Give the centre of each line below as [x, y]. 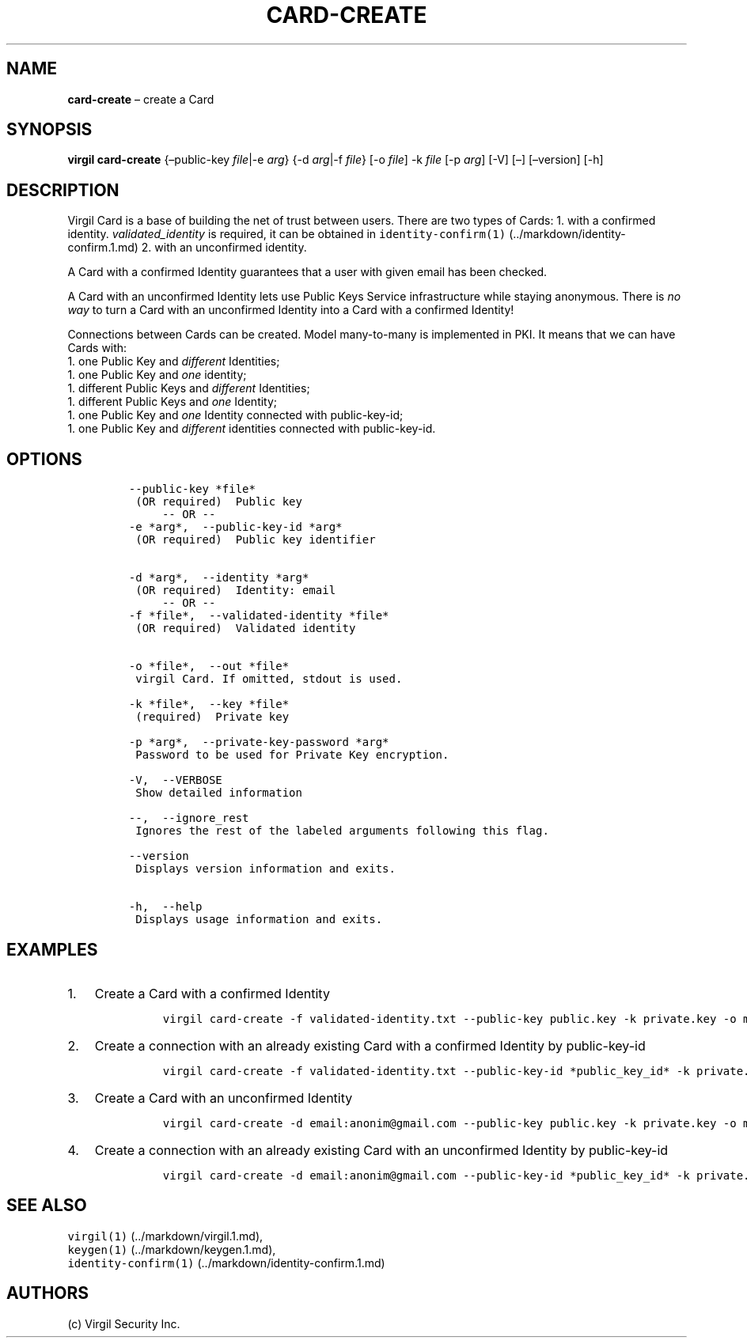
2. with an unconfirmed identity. [224, 248]
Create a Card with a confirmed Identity [212, 993]
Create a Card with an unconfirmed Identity [224, 1098]
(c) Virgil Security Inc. [124, 1323]
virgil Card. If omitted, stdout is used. [269, 679]
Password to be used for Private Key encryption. [292, 755]
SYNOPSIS [49, 130]
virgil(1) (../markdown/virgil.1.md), [165, 1236]
